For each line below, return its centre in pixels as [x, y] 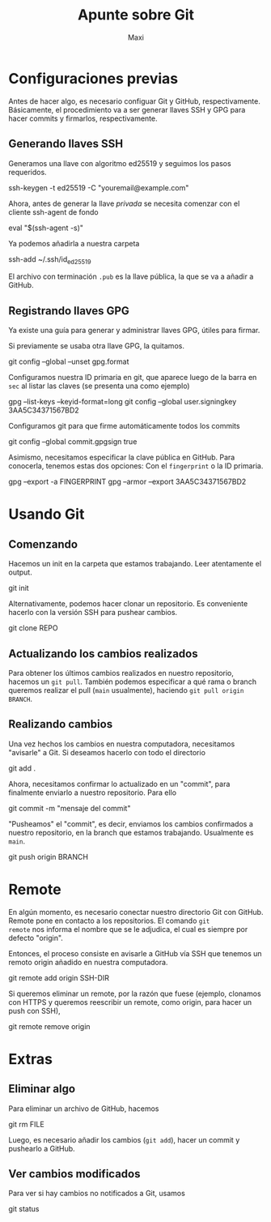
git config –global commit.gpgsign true [73, 442]
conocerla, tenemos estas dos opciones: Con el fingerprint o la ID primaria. [136, 466]
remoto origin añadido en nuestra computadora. [88, 962]
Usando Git [47, 514]
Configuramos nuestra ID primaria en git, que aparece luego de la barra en [133, 378]
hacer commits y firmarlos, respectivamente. [83, 118]
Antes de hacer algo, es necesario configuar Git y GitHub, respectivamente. [134, 101]
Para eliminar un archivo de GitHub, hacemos [84, 1109]
